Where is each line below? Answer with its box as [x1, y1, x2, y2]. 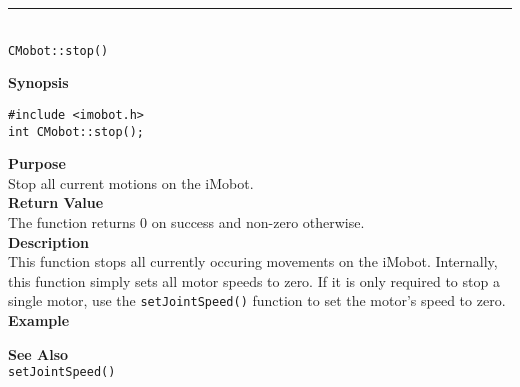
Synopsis [8, 72, 69, 93]
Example [8, 309, 70, 330]
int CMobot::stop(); [8, 124, 145, 139]
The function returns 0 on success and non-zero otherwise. [8, 211, 365, 232]
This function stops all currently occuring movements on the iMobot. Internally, [8, 251, 498, 272]
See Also [8, 343, 69, 364]
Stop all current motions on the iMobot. [8, 172, 254, 193]
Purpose [8, 153, 66, 174]
